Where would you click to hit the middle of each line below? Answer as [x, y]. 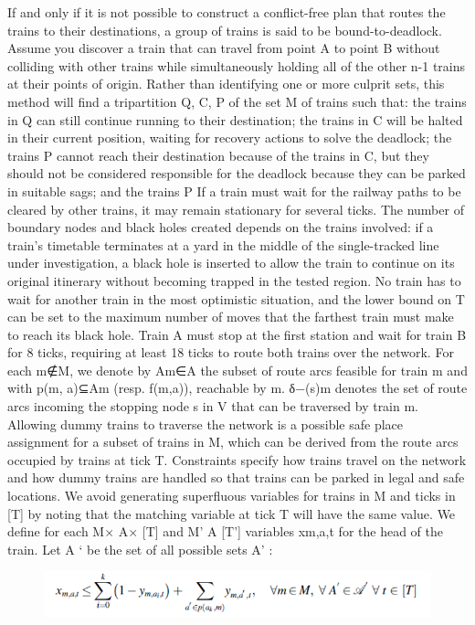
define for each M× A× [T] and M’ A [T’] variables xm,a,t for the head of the [225, 531]
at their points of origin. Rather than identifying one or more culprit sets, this [226, 84]
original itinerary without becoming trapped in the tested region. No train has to [234, 280]
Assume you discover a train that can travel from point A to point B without [224, 48]
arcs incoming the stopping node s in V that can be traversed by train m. [213, 406]
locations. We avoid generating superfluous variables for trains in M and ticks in [232, 496]
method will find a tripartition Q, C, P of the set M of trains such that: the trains [237, 101]
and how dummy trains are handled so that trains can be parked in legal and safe [236, 477]
